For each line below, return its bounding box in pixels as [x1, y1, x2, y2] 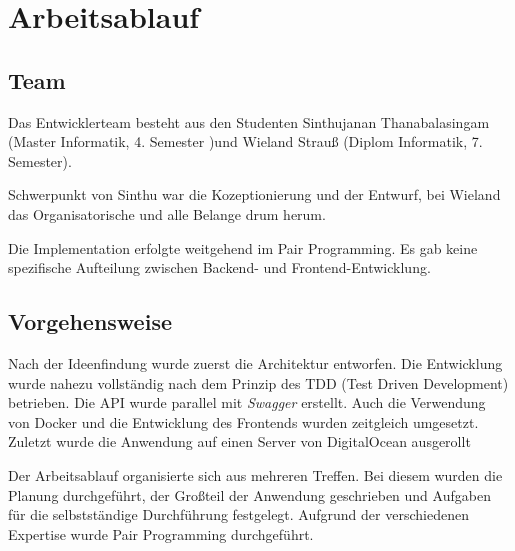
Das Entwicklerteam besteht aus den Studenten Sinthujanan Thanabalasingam [8, 111, 490, 132]
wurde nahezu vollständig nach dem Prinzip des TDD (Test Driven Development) [8, 372, 509, 393]
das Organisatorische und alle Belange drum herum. [8, 203, 326, 224]
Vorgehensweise [8, 306, 172, 337]
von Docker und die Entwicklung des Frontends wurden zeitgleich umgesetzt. [8, 411, 479, 432]
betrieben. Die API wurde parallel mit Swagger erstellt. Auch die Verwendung [8, 392, 486, 413]
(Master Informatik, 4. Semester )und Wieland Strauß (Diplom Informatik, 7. [8, 131, 483, 152]
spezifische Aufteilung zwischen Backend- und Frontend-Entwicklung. [8, 257, 431, 278]
